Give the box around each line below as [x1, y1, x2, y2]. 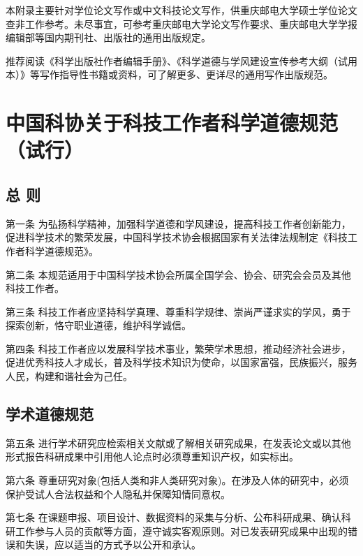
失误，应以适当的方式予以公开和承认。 [24, 537, 201, 552]
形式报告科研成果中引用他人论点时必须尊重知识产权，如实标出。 [6, 449, 299, 464]
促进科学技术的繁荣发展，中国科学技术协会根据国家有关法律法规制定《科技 [6, 230, 348, 244]
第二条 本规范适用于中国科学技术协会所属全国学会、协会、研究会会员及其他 [6, 267, 351, 281]
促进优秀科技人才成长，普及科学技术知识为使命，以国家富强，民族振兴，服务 [6, 355, 357, 370]
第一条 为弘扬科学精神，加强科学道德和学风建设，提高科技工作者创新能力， [6, 216, 351, 231]
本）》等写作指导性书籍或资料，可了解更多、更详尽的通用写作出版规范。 [6, 67, 333, 82]
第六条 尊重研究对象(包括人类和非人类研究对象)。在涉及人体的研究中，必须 [6, 473, 349, 488]
